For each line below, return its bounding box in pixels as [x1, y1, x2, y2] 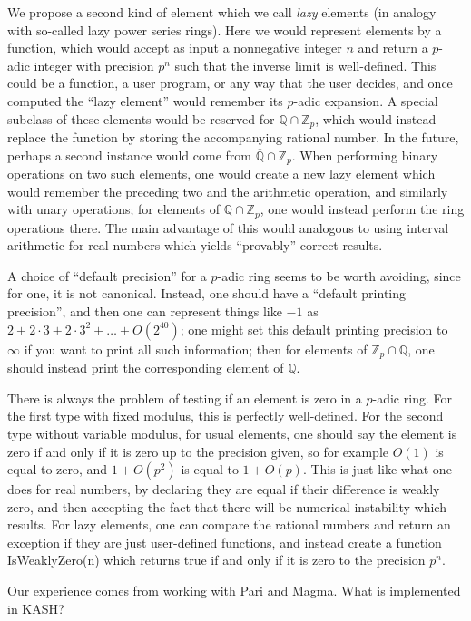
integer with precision [34, 55, 154, 74]
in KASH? [7, 598, 64, 617]
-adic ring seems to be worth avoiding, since [217, 266, 461, 285]
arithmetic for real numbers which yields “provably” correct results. [7, 236, 383, 255]
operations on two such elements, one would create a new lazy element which [7, 164, 436, 183]
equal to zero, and [7, 460, 108, 479]
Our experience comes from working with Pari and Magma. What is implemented [7, 581, 461, 600]
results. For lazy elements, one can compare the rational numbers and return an [7, 515, 451, 534]
